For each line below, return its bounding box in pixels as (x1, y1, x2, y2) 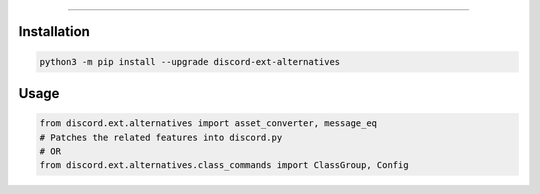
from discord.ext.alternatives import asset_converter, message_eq (39, 118, 378, 129)
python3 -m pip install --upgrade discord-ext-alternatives (39, 56, 341, 67)
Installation (18, 23, 90, 40)
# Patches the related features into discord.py (39, 131, 283, 143)
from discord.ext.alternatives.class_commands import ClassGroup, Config (39, 160, 409, 171)
